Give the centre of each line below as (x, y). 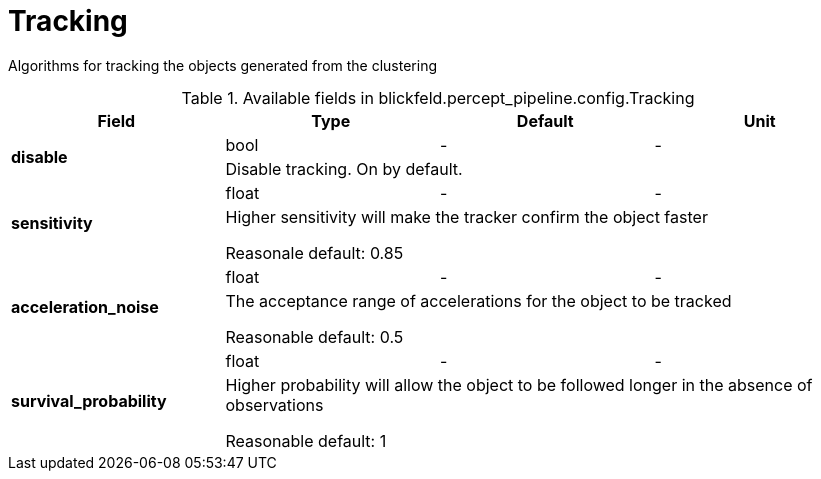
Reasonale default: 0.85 (314, 252)
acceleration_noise (85, 306)
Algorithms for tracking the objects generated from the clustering (222, 65)
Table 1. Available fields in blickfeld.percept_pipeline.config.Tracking (438, 97)
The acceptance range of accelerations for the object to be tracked (478, 300)
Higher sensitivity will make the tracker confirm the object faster (466, 216)
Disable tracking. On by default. (344, 168)
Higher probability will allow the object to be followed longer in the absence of (519, 384)
